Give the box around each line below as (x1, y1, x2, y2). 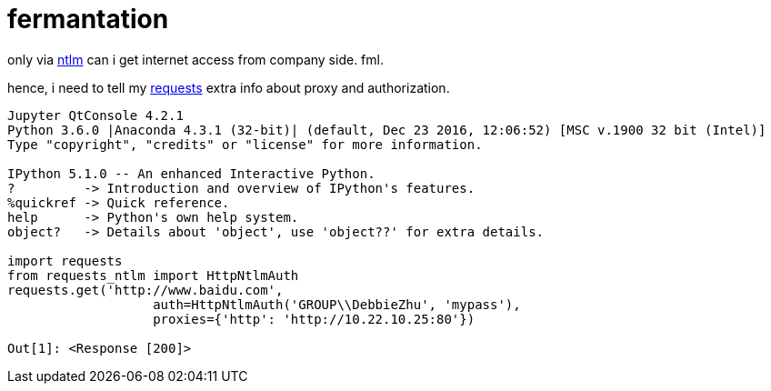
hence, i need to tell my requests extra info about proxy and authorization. (7, 79, 450, 95)
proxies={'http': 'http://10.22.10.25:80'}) (153, 311, 476, 326)
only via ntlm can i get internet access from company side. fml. (7, 51, 384, 67)
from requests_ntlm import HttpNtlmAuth (7, 267, 299, 283)
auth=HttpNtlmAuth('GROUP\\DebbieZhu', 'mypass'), (153, 296, 521, 312)
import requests (7, 253, 123, 268)
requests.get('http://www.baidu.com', (7, 282, 284, 297)
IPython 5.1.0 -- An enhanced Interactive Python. (7, 165, 375, 181)
